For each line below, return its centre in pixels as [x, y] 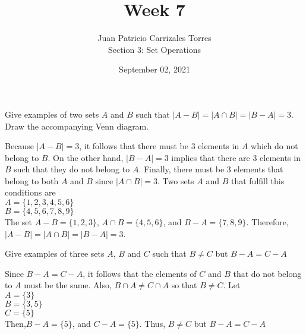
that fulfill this [258, 180]
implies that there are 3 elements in [236, 157]
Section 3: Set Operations [154, 49]
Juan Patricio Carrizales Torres [154, 38]
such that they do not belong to [72, 169]
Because [19, 146]
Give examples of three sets [55, 253]
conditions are [30, 192]
